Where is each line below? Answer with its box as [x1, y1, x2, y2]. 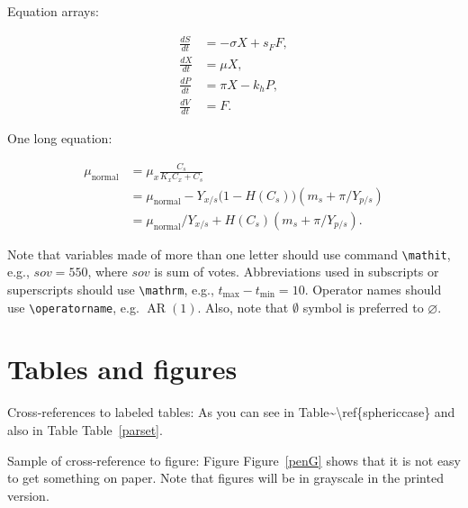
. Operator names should [304, 279, 442, 298]
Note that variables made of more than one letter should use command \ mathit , [7, 244, 451, 263]
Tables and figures [7, 350, 238, 387]
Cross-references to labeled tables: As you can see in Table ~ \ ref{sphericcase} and [7, 403, 455, 422]
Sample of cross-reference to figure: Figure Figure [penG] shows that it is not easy [7, 450, 462, 469]
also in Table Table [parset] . [7, 421, 163, 440]
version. [7, 485, 49, 504]
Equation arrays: [7, 2, 99, 20]
